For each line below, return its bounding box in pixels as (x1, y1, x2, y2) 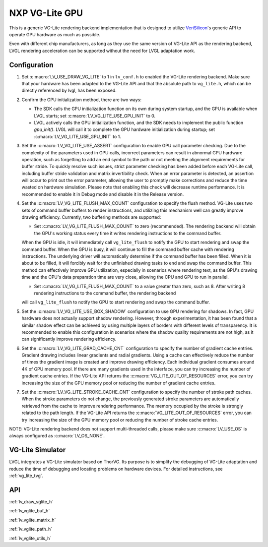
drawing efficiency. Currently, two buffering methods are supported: (21, 214, 161, 220)
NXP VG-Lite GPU (9, 7, 83, 18)
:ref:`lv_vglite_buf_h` (9, 508, 50, 514)
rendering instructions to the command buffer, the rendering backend (34, 290, 176, 296)
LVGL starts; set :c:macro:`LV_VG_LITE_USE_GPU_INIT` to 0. (34, 113, 156, 119)
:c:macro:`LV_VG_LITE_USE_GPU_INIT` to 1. (34, 133, 122, 139)
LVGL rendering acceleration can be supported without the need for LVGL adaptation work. (9, 48, 196, 54)
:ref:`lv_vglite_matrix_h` (9, 517, 56, 523)
